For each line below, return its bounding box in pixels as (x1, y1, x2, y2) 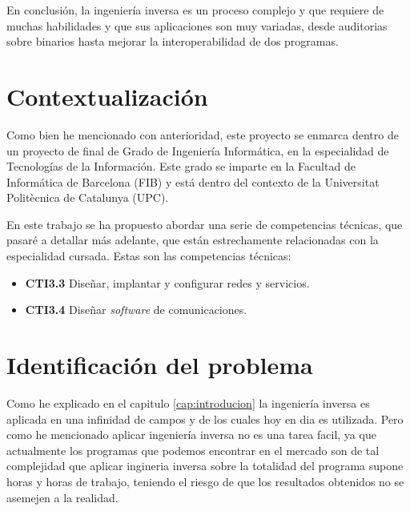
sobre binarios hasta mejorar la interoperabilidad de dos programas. (6, 33, 339, 50)
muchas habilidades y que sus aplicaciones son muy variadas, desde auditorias (6, 17, 388, 34)
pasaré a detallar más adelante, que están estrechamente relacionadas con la (6, 231, 379, 248)
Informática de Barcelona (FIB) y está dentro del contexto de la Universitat (6, 173, 380, 190)
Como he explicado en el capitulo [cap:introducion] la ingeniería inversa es (6, 394, 370, 411)
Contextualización (6, 79, 208, 112)
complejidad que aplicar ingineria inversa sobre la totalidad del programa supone (6, 457, 404, 474)
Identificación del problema (6, 348, 313, 381)
